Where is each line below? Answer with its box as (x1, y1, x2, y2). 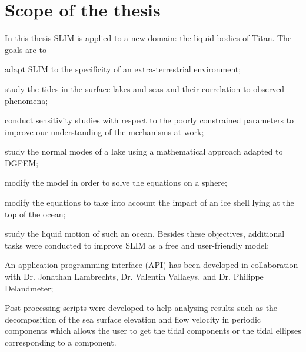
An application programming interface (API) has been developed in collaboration (5, 259, 298, 271)
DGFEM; (5, 156, 39, 169)
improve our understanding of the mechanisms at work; (5, 125, 204, 138)
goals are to (5, 43, 46, 55)
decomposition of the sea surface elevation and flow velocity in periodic (5, 313, 261, 325)
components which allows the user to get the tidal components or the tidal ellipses (5, 324, 301, 337)
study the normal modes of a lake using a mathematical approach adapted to (5, 145, 283, 157)
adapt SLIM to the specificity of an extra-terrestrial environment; (5, 63, 241, 75)
